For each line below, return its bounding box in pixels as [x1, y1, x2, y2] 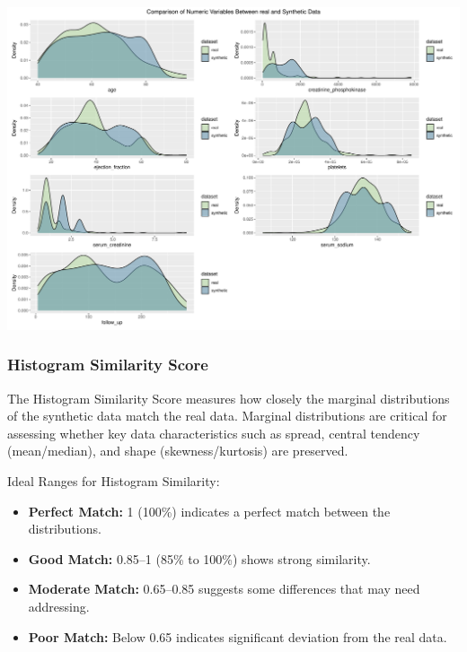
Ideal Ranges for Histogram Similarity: [7, 471, 220, 490]
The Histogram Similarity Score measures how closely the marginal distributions [7, 388, 450, 407]
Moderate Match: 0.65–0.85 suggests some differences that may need [28, 579, 420, 598]
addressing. [28, 596, 90, 615]
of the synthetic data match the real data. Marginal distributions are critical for [7, 406, 447, 425]
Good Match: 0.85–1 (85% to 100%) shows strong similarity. [28, 549, 371, 568]
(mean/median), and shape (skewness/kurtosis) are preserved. [7, 441, 348, 460]
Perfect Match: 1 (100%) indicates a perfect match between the [28, 501, 391, 520]
